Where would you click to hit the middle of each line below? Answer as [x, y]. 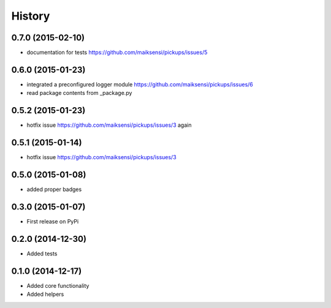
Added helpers [45, 295]
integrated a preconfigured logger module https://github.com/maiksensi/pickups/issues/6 [140, 84]
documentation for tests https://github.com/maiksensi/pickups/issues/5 [117, 53]
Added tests [42, 254]
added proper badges [54, 189]
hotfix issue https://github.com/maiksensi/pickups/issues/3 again [109, 125]
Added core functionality [58, 285]
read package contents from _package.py [79, 93]
